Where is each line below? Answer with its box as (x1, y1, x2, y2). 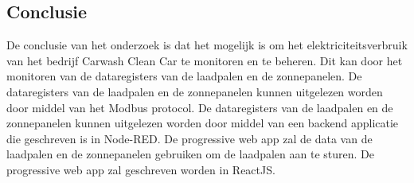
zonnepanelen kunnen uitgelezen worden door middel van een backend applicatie (6, 115, 399, 131)
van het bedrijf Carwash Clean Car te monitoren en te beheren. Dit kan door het (6, 52, 403, 68)
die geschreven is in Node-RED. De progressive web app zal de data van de (6, 130, 373, 146)
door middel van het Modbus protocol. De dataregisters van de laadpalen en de (6, 99, 393, 115)
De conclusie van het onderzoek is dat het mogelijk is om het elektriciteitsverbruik (6, 37, 408, 53)
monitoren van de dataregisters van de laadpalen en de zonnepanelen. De (6, 68, 362, 84)
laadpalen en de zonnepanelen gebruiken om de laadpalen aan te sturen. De (6, 146, 374, 162)
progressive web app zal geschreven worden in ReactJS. (6, 161, 275, 177)
